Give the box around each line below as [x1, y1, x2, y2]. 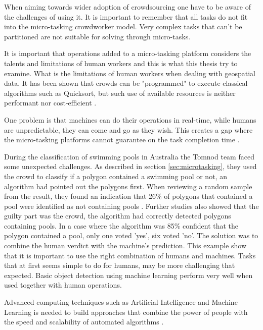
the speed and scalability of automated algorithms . [4, 316, 164, 327]
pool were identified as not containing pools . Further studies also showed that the [4, 200, 259, 211]
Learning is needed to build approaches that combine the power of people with [4, 306, 248, 317]
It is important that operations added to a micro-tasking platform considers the [4, 48, 251, 59]
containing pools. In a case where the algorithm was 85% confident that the [4, 220, 239, 231]
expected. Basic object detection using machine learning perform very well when [4, 269, 253, 280]
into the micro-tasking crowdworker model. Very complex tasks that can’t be [4, 21, 242, 32]
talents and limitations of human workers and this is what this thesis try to [4, 58, 238, 68]
